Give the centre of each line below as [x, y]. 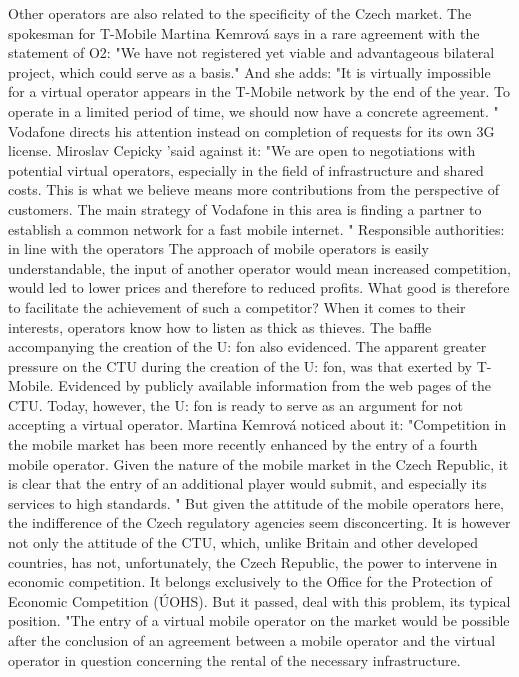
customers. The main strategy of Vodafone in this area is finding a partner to [245, 208]
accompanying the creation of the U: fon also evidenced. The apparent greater [247, 346]
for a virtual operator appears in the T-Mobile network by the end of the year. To [259, 91]
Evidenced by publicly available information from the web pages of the [274, 385]
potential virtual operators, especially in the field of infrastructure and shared [246, 169]
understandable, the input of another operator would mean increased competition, [259, 267]
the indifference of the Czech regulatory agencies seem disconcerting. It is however [259, 522]
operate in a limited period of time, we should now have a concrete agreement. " [253, 110]
